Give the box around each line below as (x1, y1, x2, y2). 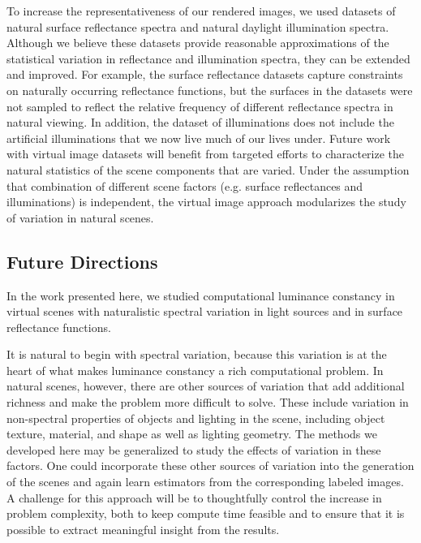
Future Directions (6, 248, 158, 274)
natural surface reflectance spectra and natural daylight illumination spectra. (6, 18, 389, 35)
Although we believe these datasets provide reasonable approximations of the (6, 34, 389, 51)
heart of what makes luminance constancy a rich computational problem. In (6, 361, 384, 378)
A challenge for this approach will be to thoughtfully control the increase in (6, 489, 382, 506)
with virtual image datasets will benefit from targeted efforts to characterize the (6, 145, 405, 162)
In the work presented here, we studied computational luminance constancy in (6, 287, 395, 304)
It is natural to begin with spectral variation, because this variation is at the (6, 346, 387, 363)
